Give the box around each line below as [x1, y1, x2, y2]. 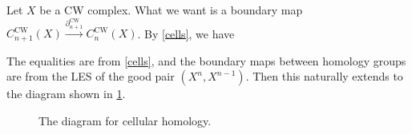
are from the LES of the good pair [6, 68, 175, 85]
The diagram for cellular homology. [38, 112, 212, 128]
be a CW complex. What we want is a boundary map [39, 2, 303, 18]
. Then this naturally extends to [245, 68, 403, 85]
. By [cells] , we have [137, 25, 235, 41]
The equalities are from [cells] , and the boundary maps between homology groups [6, 52, 406, 69]
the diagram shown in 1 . [6, 85, 126, 102]
